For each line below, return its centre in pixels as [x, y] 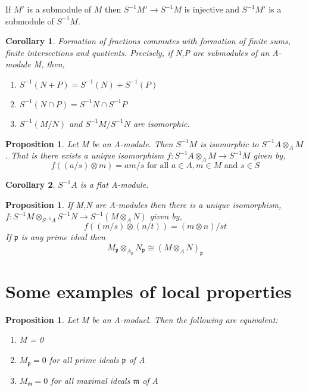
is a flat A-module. [114, 184]
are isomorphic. [161, 123]
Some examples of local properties [149, 291]
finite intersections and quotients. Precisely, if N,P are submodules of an [138, 52]
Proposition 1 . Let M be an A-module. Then [89, 143]
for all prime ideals [84, 360]
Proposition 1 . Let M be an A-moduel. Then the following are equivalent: [142, 319]
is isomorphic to [229, 143]
